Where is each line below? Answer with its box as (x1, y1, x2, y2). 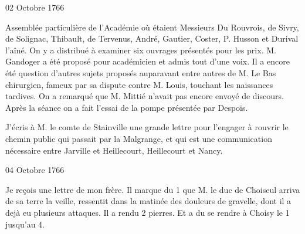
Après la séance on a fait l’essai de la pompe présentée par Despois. (5, 101, 248, 113)
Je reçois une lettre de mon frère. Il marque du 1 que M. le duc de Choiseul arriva (5, 183, 300, 195)
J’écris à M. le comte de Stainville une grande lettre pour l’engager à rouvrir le (5, 121, 289, 133)
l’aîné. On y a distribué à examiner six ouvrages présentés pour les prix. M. (5, 43, 276, 56)
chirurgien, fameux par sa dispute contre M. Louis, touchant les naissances (5, 78, 273, 90)
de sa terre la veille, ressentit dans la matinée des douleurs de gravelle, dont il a (5, 195, 292, 207)
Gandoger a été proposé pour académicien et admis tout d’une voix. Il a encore (5, 55, 290, 67)
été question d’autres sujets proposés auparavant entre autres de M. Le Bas (5, 66, 276, 79)
